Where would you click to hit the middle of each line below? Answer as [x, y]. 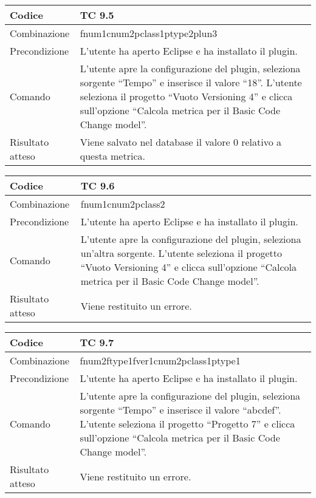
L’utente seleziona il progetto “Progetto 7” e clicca [187, 424]
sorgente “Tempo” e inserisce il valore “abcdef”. [180, 410]
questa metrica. [112, 156]
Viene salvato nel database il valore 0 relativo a [181, 142]
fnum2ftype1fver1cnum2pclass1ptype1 [160, 360]
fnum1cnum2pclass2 [123, 204]
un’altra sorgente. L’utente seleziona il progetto [181, 253]
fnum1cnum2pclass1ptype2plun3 [149, 33]
